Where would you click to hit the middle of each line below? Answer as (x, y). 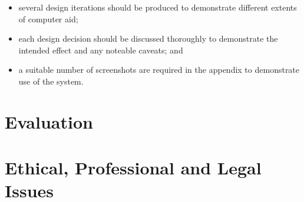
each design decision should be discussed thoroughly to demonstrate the (148, 38)
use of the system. (51, 81)
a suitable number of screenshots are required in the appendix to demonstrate (159, 70)
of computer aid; (48, 18)
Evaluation (49, 121)
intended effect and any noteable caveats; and (101, 50)
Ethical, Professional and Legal (133, 168)
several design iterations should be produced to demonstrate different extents (158, 7)
